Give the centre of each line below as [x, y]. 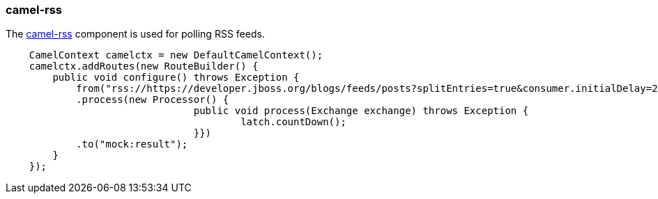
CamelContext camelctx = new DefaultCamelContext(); [176, 55]
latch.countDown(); [293, 122]
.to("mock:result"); [132, 144]
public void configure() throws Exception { [176, 78]
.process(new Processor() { [153, 100]
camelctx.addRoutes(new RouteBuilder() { [144, 66]
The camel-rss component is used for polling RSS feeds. [135, 34]
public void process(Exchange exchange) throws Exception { [361, 111]
